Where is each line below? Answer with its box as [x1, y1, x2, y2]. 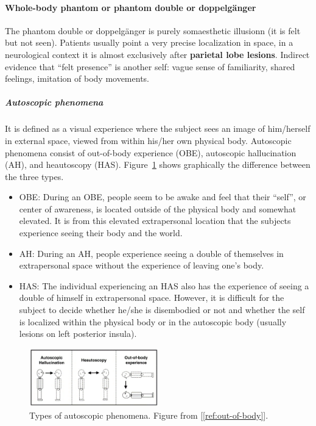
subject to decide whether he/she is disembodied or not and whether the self [19, 303, 305, 316]
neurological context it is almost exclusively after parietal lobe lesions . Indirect [5, 48, 310, 60]
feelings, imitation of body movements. [5, 72, 149, 85]
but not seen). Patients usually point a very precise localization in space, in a [5, 36, 293, 49]
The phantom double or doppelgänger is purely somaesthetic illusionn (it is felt [5, 24, 301, 37]
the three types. [5, 170, 64, 182]
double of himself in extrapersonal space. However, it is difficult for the [19, 291, 284, 304]
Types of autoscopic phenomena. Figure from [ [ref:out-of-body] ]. [29, 408, 269, 421]
